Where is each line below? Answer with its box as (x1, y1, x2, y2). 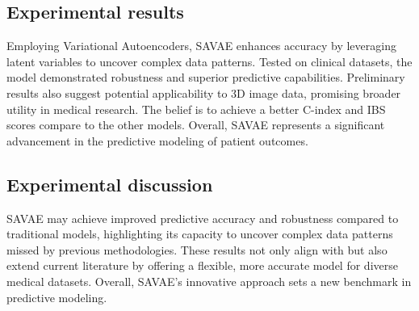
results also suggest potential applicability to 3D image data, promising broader (6, 84, 401, 101)
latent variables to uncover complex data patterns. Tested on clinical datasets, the (6, 53, 413, 69)
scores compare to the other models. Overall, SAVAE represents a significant (6, 116, 385, 133)
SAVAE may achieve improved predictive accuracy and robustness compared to (6, 209, 399, 226)
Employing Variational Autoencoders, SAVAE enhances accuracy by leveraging (6, 37, 396, 54)
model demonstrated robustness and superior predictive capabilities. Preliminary (6, 69, 405, 86)
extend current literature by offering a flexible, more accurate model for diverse (6, 257, 398, 274)
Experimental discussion (6, 171, 213, 196)
